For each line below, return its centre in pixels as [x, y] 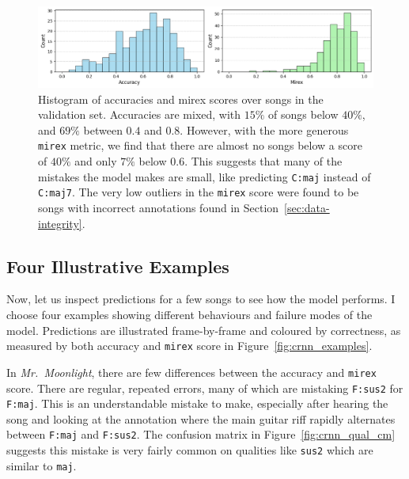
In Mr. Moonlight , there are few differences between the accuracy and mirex [191, 372]
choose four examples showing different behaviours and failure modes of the [189, 315]
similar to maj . [42, 465]
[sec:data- [307, 208]
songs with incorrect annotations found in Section [159, 208]
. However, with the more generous [264, 129]
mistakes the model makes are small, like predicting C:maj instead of [204, 176]
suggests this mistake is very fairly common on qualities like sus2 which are [190, 450]
